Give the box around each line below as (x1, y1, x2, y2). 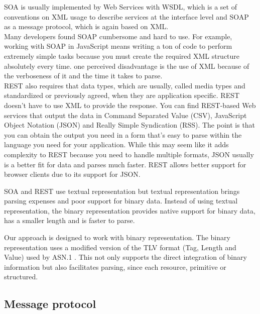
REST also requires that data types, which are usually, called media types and (4, 80, 245, 90)
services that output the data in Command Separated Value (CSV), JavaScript (4, 110, 247, 120)
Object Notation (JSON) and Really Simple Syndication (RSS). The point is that (4, 120, 255, 130)
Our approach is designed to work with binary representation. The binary (4, 232, 230, 243)
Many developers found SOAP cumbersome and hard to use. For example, (4, 31, 232, 41)
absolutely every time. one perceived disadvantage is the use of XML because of (4, 60, 249, 71)
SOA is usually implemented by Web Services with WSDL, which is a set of (4, 2, 237, 12)
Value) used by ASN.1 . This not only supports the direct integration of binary (4, 252, 247, 262)
